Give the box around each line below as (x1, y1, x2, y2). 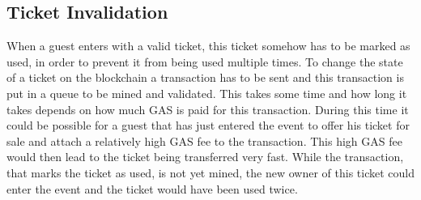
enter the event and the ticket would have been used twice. (6, 180, 298, 197)
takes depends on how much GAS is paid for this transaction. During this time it (6, 100, 409, 117)
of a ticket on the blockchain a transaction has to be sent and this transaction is (6, 69, 404, 86)
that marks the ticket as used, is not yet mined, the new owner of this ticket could (6, 164, 415, 181)
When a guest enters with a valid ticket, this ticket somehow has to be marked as (6, 37, 410, 54)
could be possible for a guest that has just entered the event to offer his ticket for (6, 117, 410, 134)
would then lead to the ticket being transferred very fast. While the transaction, (6, 148, 404, 165)
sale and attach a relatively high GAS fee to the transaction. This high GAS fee (6, 132, 402, 149)
